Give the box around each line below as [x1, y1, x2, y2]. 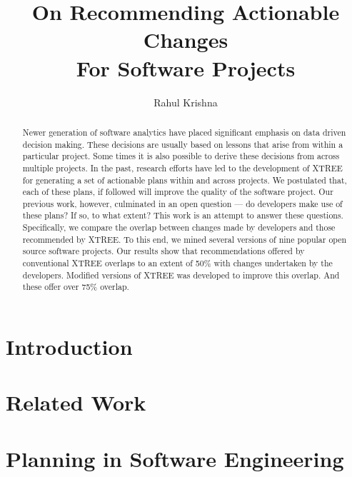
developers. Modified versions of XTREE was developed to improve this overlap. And [22, 268, 340, 281]
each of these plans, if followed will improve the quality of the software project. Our [22, 186, 333, 198]
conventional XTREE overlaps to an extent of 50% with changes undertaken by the [22, 257, 333, 269]
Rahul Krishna [154, 94, 218, 109]
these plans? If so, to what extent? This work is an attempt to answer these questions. [22, 209, 343, 221]
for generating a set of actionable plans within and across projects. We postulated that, [22, 174, 347, 186]
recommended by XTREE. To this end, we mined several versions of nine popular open [22, 233, 347, 245]
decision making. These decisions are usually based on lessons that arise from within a [22, 138, 343, 150]
